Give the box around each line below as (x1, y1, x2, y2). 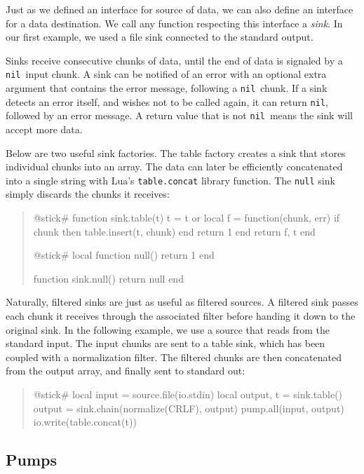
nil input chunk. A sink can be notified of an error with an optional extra (6, 67, 327, 81)
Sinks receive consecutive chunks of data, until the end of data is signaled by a (6, 53, 343, 67)
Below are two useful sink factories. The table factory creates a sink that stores (6, 145, 346, 160)
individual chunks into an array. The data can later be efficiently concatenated (6, 159, 343, 174)
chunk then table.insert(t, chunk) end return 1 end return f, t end (33, 224, 316, 238)
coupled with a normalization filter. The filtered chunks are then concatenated (6, 349, 342, 364)
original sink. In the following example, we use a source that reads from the (6, 322, 330, 337)
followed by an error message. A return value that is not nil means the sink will (6, 108, 353, 123)
